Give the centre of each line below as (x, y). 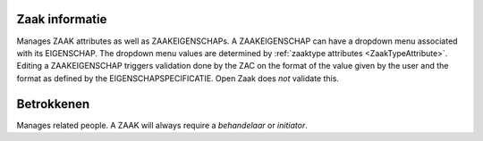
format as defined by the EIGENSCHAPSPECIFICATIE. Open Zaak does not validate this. (178, 78)
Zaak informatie (62, 19)
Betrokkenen (53, 104)
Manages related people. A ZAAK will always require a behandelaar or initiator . (162, 125)
